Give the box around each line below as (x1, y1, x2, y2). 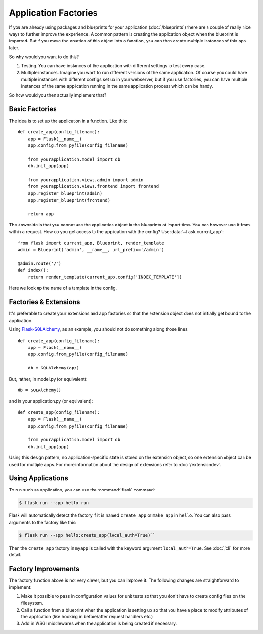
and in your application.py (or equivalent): (9, 398, 93, 404)
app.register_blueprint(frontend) (27, 198, 111, 203)
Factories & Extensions (9, 298, 80, 306)
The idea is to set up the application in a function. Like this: (9, 118, 128, 123)
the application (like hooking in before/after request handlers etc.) (21, 614, 153, 619)
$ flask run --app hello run (19, 500, 89, 506)
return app (27, 211, 54, 217)
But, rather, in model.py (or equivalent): (9, 376, 88, 382)
